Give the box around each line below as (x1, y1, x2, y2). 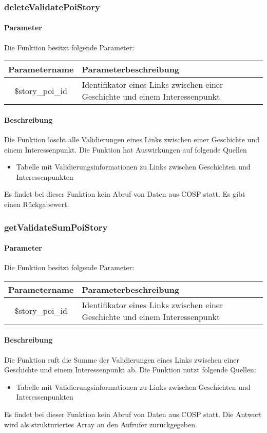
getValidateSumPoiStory (4, 220, 108, 233)
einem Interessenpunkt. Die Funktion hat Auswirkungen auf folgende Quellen (4, 144, 247, 155)
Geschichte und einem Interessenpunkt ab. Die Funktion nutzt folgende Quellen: (4, 364, 256, 375)
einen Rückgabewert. (4, 199, 69, 209)
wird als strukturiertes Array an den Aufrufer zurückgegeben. (4, 419, 197, 429)
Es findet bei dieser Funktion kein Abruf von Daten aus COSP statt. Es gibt (4, 189, 245, 199)
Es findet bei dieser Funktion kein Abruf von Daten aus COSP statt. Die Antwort (4, 409, 262, 419)
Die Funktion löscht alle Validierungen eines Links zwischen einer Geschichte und (4, 134, 259, 145)
